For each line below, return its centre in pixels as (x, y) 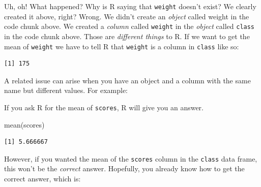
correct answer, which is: (42, 179)
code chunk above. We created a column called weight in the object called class (129, 26)
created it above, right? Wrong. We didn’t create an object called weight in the (127, 16)
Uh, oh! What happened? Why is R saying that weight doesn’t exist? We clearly (130, 6)
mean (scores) (24, 124)
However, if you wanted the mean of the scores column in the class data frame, (131, 158)
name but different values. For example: (66, 90)
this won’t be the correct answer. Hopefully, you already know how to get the (124, 168)
